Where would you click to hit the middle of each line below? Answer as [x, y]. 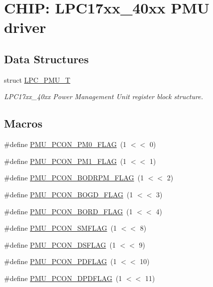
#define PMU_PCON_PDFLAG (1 [60, 261]
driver [25, 27]
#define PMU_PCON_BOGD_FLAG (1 [69, 194]
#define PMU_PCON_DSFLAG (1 [60, 244]
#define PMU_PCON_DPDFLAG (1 [63, 278]
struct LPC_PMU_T [37, 79]
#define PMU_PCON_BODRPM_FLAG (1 [74, 178]
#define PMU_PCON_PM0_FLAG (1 [65, 144]
